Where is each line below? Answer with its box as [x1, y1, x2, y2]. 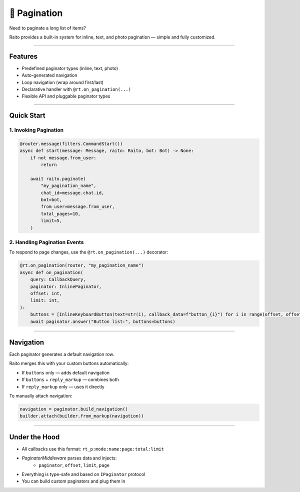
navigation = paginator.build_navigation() [19, 406, 128, 412]
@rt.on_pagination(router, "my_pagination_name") [19, 262, 144, 268]
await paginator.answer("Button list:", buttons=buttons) [30, 318, 175, 324]
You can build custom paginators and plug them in [21, 478, 125, 484]
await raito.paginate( [30, 175, 86, 181]
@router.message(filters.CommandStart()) [19, 140, 123, 146]
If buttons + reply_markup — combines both [21, 376, 119, 382]
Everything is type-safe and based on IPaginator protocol [21, 471, 145, 477]
